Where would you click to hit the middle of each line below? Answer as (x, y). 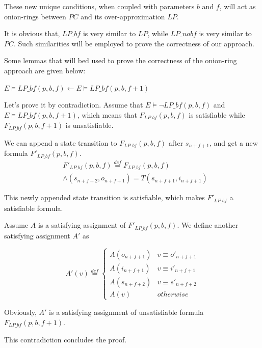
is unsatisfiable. (89, 125)
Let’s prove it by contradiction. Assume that (74, 105)
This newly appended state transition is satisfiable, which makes (104, 197)
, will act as (238, 6)
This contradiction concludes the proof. (65, 340)
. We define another (208, 225)
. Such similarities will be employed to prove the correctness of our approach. (134, 43)
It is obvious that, (32, 33)
